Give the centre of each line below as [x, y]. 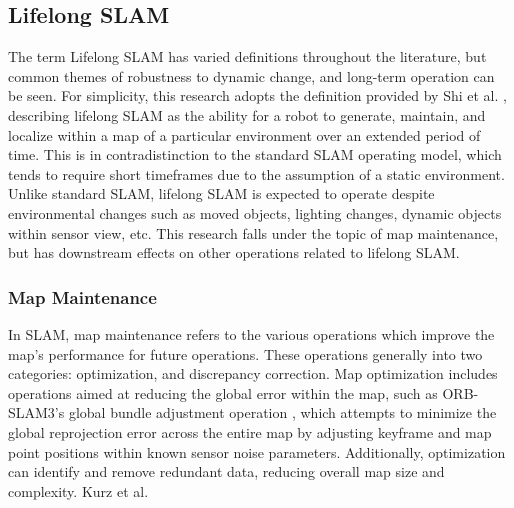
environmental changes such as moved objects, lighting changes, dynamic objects [255, 212]
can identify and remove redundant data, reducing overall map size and [226, 471]
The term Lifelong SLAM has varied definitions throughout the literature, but [247, 56]
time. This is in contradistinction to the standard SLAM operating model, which [255, 154]
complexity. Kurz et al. [78, 490]
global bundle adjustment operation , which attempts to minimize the [282, 412]
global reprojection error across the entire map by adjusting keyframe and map [250, 431]
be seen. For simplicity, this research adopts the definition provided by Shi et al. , [257, 95]
